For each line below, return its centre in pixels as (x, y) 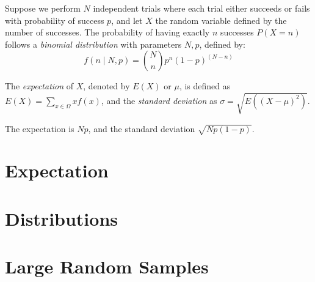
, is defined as (205, 86)
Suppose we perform (43, 8)
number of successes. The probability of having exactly (107, 32)
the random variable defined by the (221, 20)
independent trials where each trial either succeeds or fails (201, 8)
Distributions (61, 218)
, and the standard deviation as (159, 100)
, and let (127, 20)
